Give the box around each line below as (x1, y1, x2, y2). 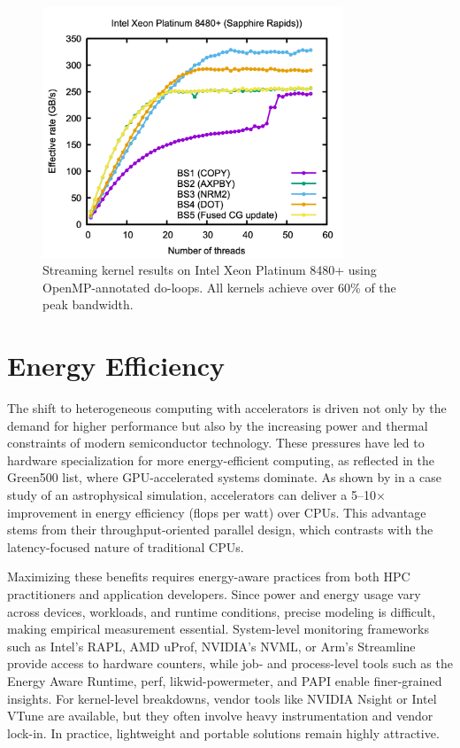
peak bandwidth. (42, 295, 134, 314)
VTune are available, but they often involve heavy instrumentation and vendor (7, 706, 433, 725)
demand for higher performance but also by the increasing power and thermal (7, 416, 428, 434)
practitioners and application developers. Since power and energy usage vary (7, 584, 421, 603)
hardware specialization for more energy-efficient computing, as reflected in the (7, 450, 434, 469)
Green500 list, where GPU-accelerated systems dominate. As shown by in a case (7, 468, 441, 487)
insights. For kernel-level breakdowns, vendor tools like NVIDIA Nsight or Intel (7, 689, 437, 707)
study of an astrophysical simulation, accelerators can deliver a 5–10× (7, 486, 386, 503)
